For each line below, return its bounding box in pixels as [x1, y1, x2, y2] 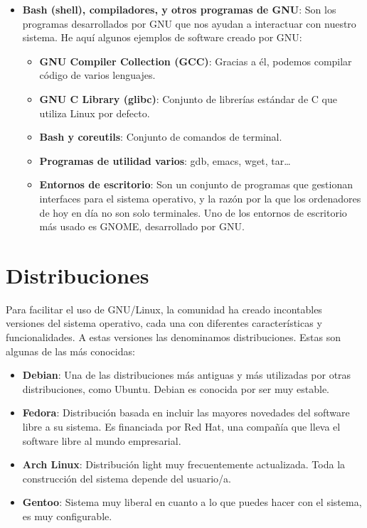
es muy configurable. [22, 508, 112, 523]
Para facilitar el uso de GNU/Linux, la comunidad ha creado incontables [6, 301, 322, 316]
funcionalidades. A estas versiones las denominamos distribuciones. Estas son [6, 330, 341, 345]
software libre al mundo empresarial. [22, 433, 181, 448]
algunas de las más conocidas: [6, 343, 135, 358]
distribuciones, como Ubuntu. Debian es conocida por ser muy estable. [22, 381, 329, 396]
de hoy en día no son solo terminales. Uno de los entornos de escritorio [39, 205, 347, 220]
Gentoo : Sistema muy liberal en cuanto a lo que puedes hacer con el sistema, [22, 495, 362, 510]
